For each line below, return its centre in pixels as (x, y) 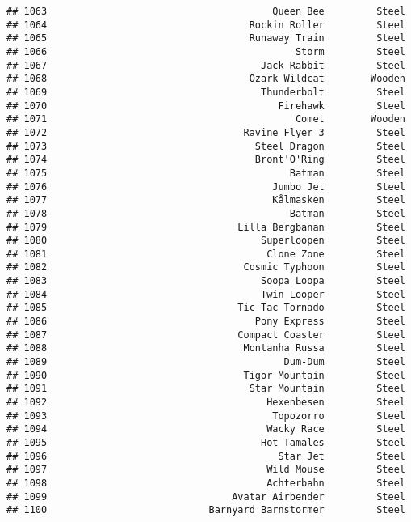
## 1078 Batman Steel (206, 213)
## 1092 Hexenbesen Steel (206, 403)
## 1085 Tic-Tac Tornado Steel (206, 308)
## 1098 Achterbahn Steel (206, 483)
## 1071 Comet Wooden (206, 119)
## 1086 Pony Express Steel (206, 322)
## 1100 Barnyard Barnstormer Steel (206, 510)
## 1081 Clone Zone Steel (206, 254)
